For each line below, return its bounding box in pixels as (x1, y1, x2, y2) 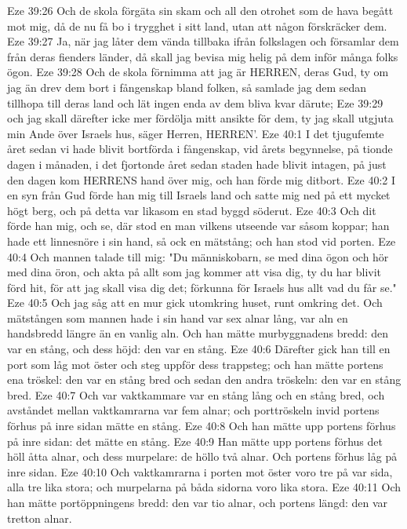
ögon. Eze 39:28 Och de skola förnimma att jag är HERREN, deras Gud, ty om (7, 64, 389, 80)
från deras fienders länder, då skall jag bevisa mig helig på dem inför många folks (7, 48, 398, 64)
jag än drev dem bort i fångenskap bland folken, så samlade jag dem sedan (7, 78, 367, 95)
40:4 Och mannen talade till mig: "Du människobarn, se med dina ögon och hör (7, 248, 389, 264)
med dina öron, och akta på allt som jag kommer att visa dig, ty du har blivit (7, 264, 382, 280)
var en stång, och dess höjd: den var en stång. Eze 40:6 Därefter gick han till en (7, 341, 391, 357)
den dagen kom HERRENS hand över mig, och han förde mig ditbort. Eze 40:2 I (7, 171, 395, 188)
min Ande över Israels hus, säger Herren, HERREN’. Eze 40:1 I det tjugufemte (7, 125, 384, 141)
